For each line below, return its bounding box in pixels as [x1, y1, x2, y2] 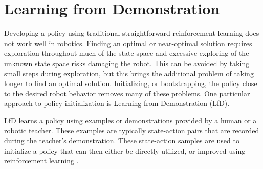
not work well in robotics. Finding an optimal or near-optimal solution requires [4, 37, 252, 48]
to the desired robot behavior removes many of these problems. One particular [4, 88, 250, 98]
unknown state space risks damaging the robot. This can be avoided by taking [4, 57, 250, 68]
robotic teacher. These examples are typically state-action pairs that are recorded [4, 125, 259, 136]
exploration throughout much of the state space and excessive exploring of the [4, 48, 249, 58]
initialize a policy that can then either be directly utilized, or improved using [4, 145, 246, 156]
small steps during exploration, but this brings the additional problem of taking [4, 68, 254, 78]
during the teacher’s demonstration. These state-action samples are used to [4, 135, 239, 146]
